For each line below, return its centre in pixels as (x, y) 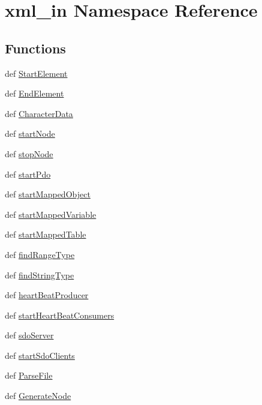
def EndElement (34, 93)
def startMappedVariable (51, 214)
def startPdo (28, 174)
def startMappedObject (48, 194)
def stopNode (29, 153)
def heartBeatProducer (47, 295)
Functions (35, 48)
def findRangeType (40, 254)
